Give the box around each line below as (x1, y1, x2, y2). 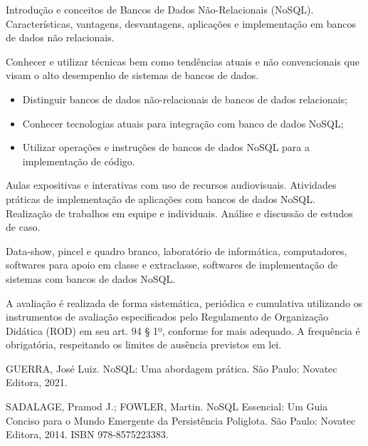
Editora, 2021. (6, 375, 68, 390)
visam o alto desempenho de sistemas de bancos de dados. (6, 68, 259, 83)
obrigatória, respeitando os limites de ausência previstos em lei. (6, 337, 282, 352)
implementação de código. (22, 153, 135, 168)
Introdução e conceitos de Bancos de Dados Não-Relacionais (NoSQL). (6, 2, 314, 16)
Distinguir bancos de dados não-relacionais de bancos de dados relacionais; (22, 91, 348, 106)
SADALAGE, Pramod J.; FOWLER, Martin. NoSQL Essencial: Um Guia (6, 399, 328, 414)
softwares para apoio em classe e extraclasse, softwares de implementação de (6, 257, 338, 272)
